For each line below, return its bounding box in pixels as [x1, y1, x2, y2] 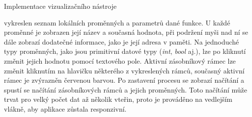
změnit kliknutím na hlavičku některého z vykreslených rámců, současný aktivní [4, 65, 245, 75]
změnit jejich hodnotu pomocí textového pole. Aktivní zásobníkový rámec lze [4, 55, 236, 66]
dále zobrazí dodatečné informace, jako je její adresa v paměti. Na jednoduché [4, 36, 239, 47]
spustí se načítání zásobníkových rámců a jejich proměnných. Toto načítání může [4, 84, 248, 94]
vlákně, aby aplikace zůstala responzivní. [4, 103, 127, 114]
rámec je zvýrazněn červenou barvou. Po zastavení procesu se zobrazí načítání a [4, 75, 245, 85]
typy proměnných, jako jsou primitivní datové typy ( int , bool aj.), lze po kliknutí [4, 46, 246, 56]
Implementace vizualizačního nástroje [4, 1, 117, 11]
